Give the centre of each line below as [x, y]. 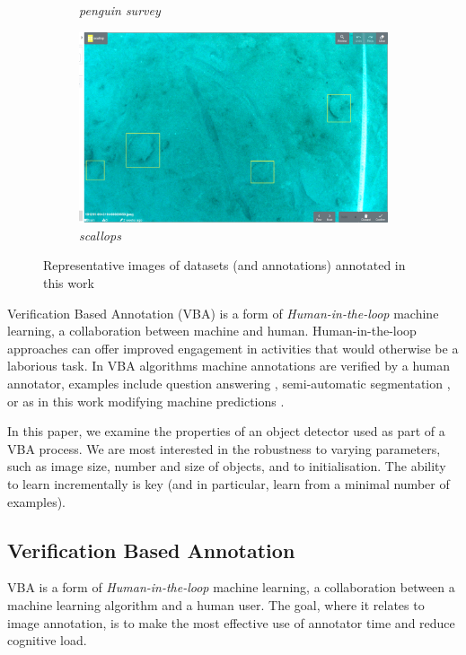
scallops [100, 235]
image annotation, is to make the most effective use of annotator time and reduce [231, 622]
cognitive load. [47, 640]
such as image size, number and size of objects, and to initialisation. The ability [227, 466]
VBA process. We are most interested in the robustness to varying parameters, [224, 448]
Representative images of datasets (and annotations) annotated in [224, 265]
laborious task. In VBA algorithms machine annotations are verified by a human [229, 366]
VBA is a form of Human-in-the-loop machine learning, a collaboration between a [231, 587]
